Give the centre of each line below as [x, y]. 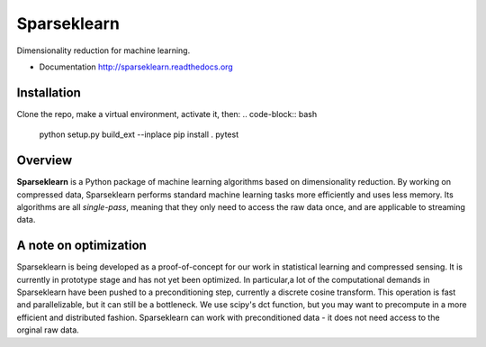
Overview [45, 161]
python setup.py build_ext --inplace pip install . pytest [139, 134]
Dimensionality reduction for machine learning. [103, 50]
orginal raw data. [48, 330]
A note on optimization [82, 246]
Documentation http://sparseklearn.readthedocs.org [136, 67]
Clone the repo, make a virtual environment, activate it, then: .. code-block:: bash [167, 114]
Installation [49, 92]
